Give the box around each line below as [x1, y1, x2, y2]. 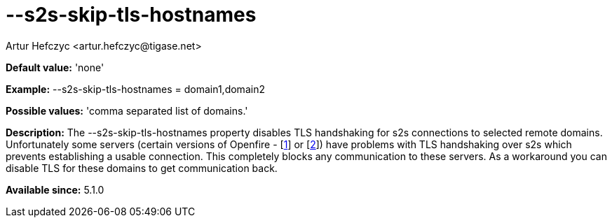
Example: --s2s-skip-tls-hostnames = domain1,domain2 [6, 82, 265, 95]
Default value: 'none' [6, 61, 104, 73]
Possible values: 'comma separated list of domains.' [6, 104, 248, 117]
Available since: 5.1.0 [6, 183, 104, 196]
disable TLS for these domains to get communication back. [6, 161, 278, 174]
